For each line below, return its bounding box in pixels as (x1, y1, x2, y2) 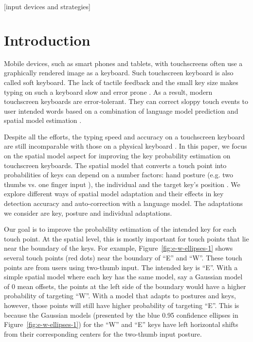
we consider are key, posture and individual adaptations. (4, 207, 172, 218)
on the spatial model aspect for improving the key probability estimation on (4, 151, 231, 161)
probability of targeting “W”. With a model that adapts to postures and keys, (4, 291, 236, 301)
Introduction (4, 30, 90, 50)
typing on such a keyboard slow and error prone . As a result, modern (4, 86, 213, 97)
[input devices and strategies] (4, 1, 90, 11)
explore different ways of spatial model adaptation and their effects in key (4, 188, 224, 199)
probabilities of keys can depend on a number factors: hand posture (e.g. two (4, 170, 234, 180)
